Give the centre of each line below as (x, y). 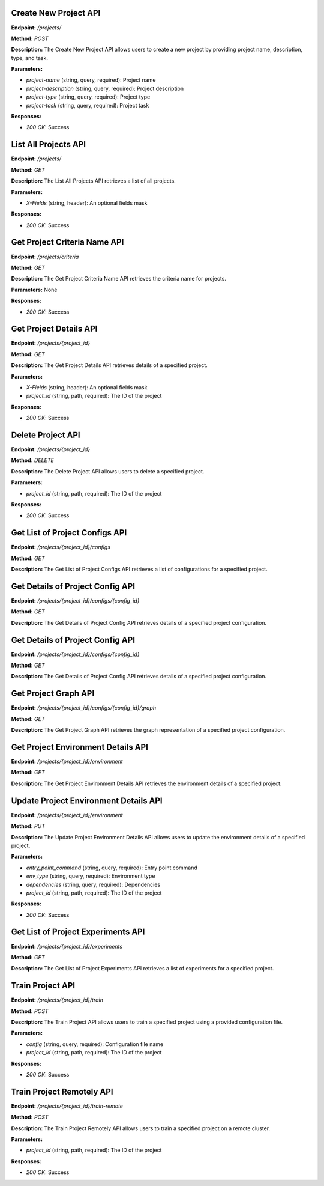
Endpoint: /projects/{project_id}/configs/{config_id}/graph (83, 708)
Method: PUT (28, 826)
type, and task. (29, 58)
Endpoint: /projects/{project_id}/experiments (67, 946)
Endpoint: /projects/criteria (45, 257)
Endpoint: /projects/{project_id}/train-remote (67, 1106)
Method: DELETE (32, 460)
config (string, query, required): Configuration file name (95, 1044)
